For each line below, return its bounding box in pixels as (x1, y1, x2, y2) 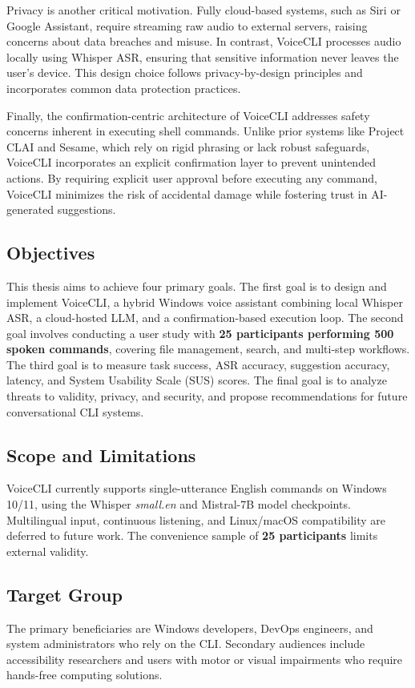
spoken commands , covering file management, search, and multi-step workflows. (6, 340, 410, 357)
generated (6, 201, 54, 218)
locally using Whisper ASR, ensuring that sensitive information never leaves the (6, 48, 399, 65)
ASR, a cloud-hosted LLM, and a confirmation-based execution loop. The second (6, 309, 404, 326)
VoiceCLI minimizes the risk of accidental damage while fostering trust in (6, 185, 368, 202)
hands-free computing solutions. (6, 666, 163, 683)
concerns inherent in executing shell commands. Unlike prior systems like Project (6, 123, 405, 139)
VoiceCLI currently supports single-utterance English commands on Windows (6, 480, 387, 497)
